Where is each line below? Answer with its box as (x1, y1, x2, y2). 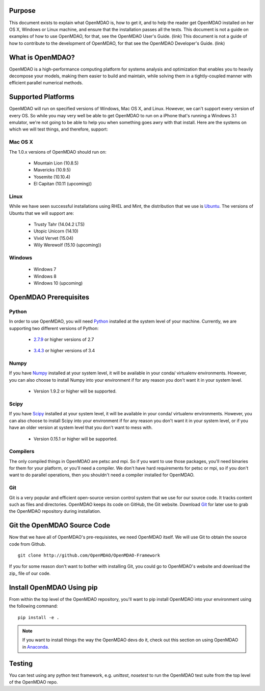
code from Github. (9, 541, 46, 547)
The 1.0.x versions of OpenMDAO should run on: (9, 149, 106, 155)
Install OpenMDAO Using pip (9, 583, 98, 592)
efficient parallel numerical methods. (9, 80, 83, 86)
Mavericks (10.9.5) (33, 167, 71, 173)
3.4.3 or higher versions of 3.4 (33, 348, 95, 354)
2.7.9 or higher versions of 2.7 (33, 336, 94, 342)
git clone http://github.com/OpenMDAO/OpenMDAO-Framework (18, 553, 160, 559)
